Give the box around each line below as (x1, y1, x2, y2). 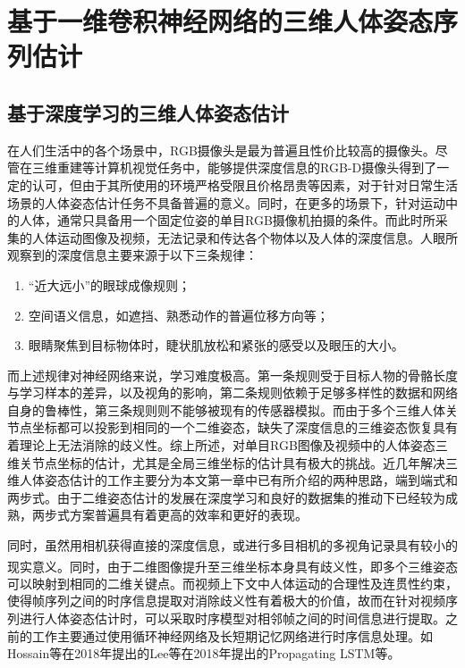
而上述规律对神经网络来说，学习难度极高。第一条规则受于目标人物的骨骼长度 (7, 365, 458, 384)
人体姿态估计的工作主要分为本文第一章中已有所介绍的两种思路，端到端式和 (19, 471, 458, 489)
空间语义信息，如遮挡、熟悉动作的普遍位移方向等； (28, 305, 329, 324)
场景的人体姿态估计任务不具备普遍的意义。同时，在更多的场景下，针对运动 (7, 193, 445, 212)
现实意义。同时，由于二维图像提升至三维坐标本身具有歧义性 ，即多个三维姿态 (7, 556, 458, 575)
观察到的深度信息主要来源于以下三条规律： (7, 246, 258, 264)
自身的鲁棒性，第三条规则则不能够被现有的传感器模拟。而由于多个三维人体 (7, 400, 445, 419)
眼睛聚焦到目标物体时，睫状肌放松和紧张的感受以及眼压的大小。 (28, 336, 404, 355)
